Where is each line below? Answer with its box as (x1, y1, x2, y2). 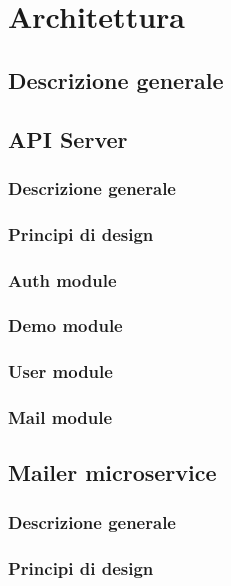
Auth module (8, 267, 117, 292)
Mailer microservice (8, 457, 217, 488)
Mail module (8, 405, 113, 430)
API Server (8, 123, 128, 154)
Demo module (8, 313, 123, 338)
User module (8, 359, 113, 384)
